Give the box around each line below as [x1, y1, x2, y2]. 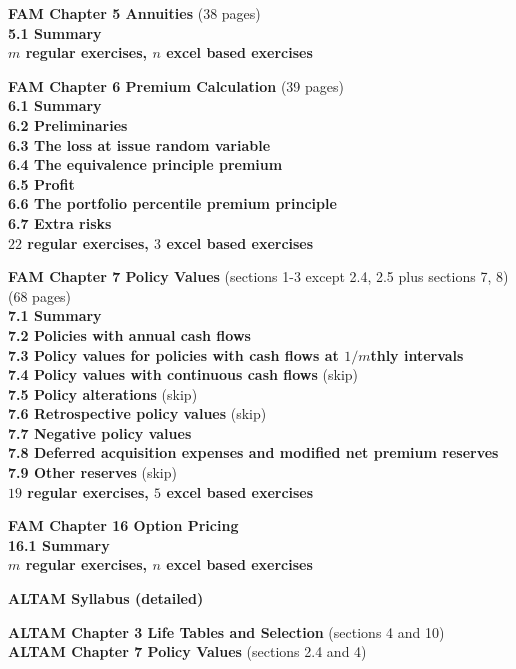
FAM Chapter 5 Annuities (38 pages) [8, 3, 261, 23]
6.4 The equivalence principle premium [8, 154, 283, 175]
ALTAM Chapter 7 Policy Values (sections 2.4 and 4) [8, 641, 367, 662]
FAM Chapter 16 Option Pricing [8, 515, 239, 536]
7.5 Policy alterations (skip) [8, 383, 198, 404]
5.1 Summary [8, 22, 102, 43]
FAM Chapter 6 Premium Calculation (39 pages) [8, 75, 344, 96]
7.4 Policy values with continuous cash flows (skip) [8, 364, 358, 385]
